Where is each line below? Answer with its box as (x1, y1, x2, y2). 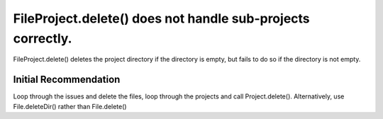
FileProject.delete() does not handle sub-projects (13, 11, 310, 26)
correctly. (13, 30, 72, 46)
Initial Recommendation (13, 74, 121, 86)
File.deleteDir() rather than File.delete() (13, 102, 127, 110)
